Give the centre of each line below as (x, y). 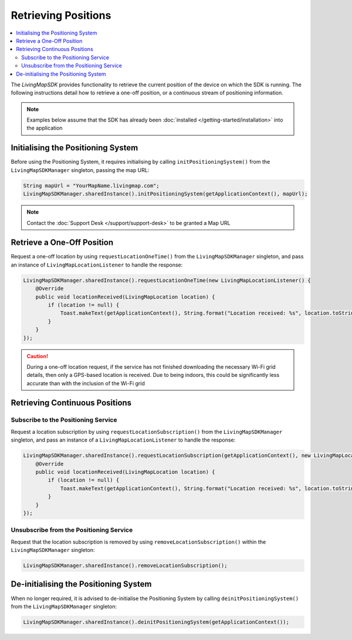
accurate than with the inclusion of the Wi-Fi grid (86, 383)
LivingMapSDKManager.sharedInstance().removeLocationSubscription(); (125, 566)
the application (45, 128)
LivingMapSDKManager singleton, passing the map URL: (80, 170)
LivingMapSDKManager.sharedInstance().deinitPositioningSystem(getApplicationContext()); (156, 622)
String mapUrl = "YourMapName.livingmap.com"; (91, 186)
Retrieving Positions (61, 15)
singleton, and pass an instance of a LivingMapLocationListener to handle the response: (123, 440)
